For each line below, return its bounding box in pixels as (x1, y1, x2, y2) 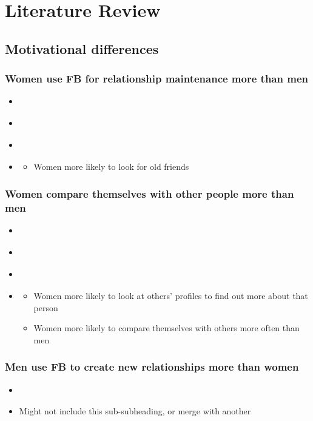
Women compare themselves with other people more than (5, 186, 294, 201)
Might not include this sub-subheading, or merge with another (19, 405, 251, 417)
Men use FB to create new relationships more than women (5, 359, 299, 374)
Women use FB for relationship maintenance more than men (5, 71, 308, 86)
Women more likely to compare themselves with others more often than (33, 322, 300, 334)
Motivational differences (5, 39, 159, 58)
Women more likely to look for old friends (33, 160, 189, 173)
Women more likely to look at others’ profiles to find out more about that (33, 289, 308, 301)
